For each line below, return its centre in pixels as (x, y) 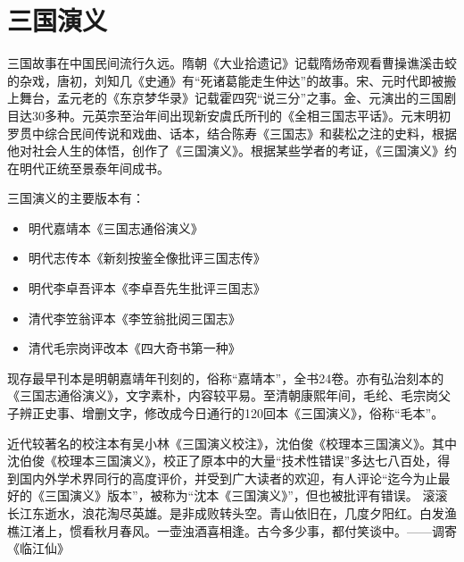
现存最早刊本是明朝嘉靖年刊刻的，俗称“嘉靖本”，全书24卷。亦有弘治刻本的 (226, 377)
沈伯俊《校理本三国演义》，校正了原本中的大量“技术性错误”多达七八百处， (223, 461)
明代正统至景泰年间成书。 (94, 168)
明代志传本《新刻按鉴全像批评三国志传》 (147, 258)
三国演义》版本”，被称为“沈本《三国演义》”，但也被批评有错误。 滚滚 (246, 495)
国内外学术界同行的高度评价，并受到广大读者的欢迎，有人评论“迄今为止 (228, 478)
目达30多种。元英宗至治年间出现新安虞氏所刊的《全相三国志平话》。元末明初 (229, 115)
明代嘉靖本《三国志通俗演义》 (116, 227)
